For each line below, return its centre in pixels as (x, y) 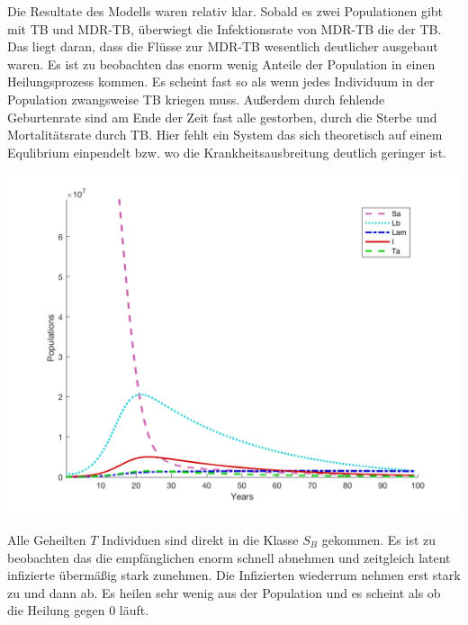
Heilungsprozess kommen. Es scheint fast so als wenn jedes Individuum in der (221, 82)
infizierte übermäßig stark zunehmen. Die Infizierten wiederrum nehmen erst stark (234, 575)
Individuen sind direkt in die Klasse (200, 539)
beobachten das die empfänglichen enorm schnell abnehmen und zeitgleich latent (229, 557)
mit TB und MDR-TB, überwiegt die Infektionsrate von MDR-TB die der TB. (225, 28)
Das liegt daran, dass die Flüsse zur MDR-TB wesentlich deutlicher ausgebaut (223, 46)
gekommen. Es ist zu (379, 539)
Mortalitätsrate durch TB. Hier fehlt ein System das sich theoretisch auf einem (225, 135)
